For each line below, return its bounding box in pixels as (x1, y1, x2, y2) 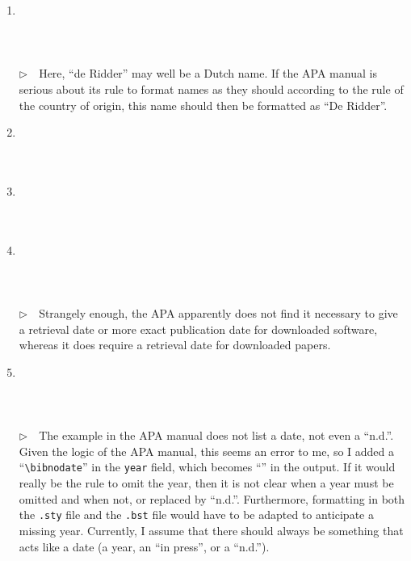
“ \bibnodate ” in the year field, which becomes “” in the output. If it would (19, 458, 396, 475)
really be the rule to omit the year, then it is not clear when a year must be (19, 475, 394, 491)
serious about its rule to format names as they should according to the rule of (19, 80, 404, 97)
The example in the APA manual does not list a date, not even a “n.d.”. (39, 427, 394, 444)
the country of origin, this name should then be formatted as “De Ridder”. (19, 96, 388, 113)
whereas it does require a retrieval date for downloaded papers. (19, 336, 331, 353)
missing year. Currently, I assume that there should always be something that (19, 521, 404, 538)
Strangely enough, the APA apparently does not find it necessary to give (39, 305, 398, 322)
